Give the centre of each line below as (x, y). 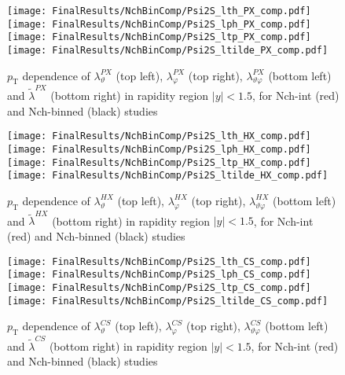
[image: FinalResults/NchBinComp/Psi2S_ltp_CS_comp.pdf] (159, 287)
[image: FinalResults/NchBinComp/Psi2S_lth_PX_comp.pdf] (159, 11)
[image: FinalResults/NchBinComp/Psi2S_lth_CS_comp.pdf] (159, 261)
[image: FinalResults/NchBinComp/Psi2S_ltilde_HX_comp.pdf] (168, 176)
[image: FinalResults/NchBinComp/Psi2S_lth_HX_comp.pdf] (159, 136)
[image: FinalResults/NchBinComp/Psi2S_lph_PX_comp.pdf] (159, 24)
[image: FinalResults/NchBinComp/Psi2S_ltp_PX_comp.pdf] (159, 37)
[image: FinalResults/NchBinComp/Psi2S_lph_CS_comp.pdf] (159, 275)
